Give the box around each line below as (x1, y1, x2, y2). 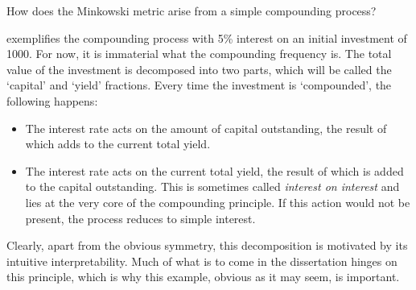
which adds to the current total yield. (25, 135, 211, 152)
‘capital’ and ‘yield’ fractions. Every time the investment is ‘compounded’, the (6, 77, 392, 93)
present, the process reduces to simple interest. (25, 209, 256, 226)
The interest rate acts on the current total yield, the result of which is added (25, 162, 404, 179)
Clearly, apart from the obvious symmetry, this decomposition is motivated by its (6, 237, 408, 254)
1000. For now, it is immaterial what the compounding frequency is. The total (6, 45, 392, 62)
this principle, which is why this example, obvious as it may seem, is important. (6, 268, 400, 285)
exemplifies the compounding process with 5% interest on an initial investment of (6, 29, 407, 46)
